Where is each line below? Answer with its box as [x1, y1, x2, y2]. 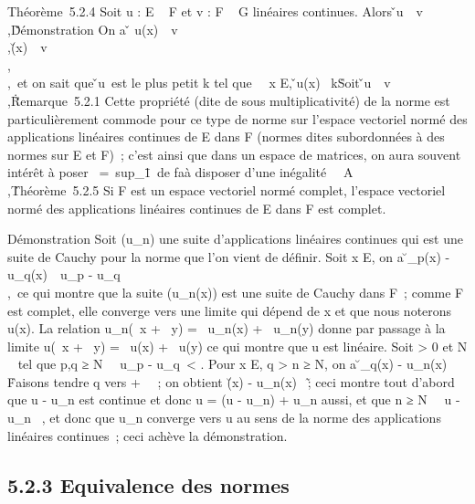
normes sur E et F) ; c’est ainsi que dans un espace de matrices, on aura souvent [7, 144, 461, 163]
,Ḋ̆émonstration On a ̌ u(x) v [7, 19, 178, 38]
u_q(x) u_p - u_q [7, 265, 121, 284]
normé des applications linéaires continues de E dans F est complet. [7, 198, 386, 217]
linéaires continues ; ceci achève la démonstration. [7, 425, 288, 445]
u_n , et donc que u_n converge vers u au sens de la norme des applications [7, 408, 441, 427]
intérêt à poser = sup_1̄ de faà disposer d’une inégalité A [7, 163, 354, 182]
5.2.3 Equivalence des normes [7, 470, 290, 499]
